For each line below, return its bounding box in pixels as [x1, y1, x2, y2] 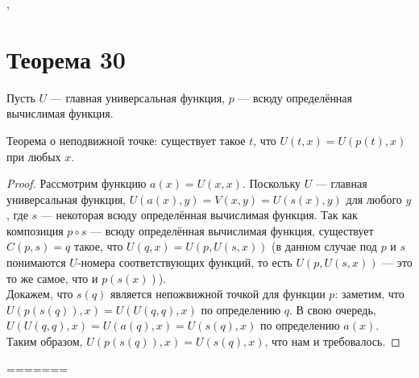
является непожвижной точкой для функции [110, 285, 326, 302]
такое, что [73, 238, 123, 255]
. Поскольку [242, 175, 301, 192]
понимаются [6, 254, 66, 271]
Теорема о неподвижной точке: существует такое [6, 131, 246, 148]
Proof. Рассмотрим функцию [6, 175, 147, 192]
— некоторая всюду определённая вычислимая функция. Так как [40, 206, 358, 223]
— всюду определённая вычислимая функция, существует [90, 222, 374, 239]
